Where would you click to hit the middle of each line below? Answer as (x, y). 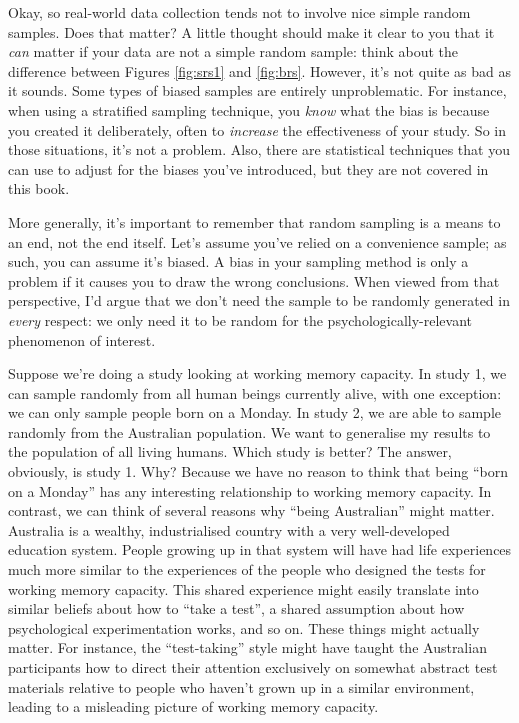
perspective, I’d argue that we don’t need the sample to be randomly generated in (259, 300)
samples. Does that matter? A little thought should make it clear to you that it (251, 31)
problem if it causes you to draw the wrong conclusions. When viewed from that (254, 280)
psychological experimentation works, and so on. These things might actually (244, 627)
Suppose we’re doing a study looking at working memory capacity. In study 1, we (257, 373)
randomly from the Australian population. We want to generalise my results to (249, 431)
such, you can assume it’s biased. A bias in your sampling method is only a (238, 261)
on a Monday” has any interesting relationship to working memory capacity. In (250, 490)
